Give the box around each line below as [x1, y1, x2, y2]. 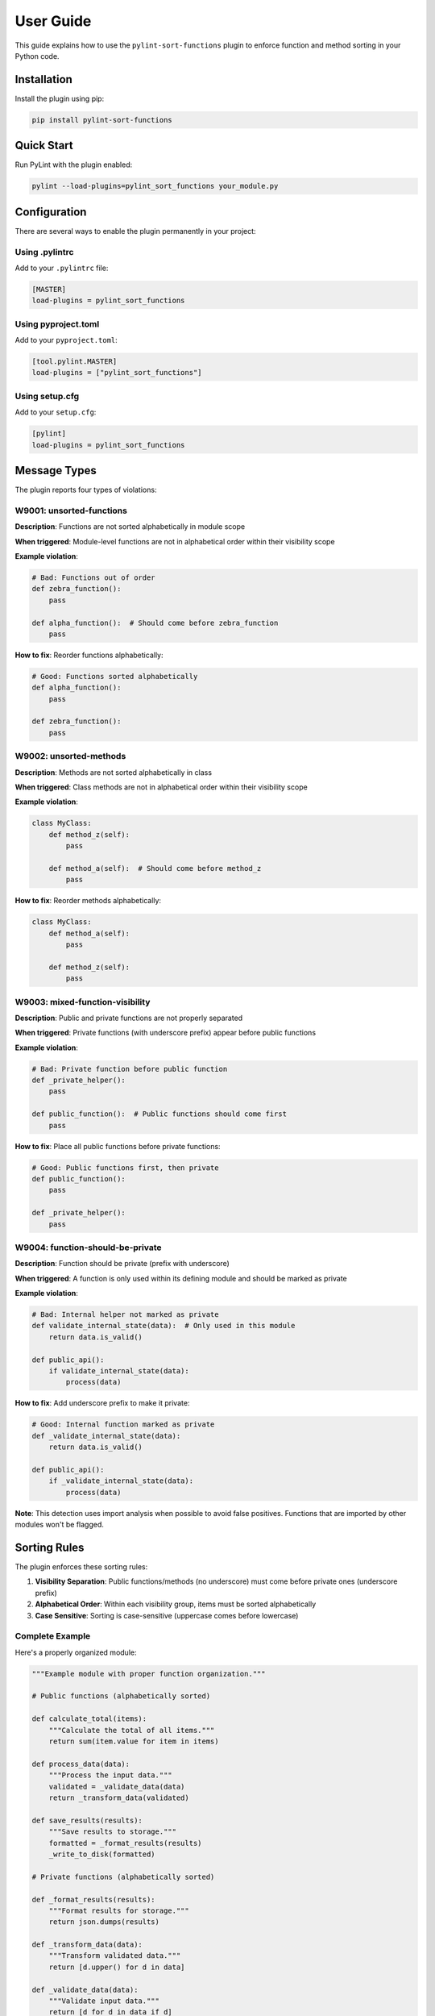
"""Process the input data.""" [48, 1771, 172, 1780]
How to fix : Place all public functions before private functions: [14, 1141, 221, 1151]
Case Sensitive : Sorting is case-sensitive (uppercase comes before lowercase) [35, 1610, 299, 1620]
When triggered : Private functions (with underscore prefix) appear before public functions [14, 1028, 317, 1038]
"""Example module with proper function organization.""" [31, 1669, 266, 1678]
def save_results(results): [31, 1815, 143, 1825]
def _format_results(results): [31, 1895, 156, 1904]
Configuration [14, 205, 87, 219]
